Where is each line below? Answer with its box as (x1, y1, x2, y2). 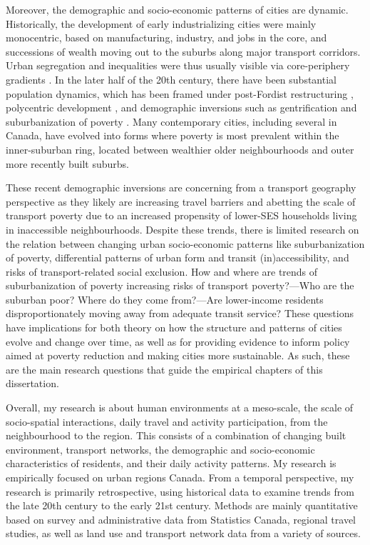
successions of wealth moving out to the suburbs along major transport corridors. (6, 44, 361, 59)
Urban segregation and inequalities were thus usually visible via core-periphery (6, 58, 350, 73)
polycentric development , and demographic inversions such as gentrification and (6, 100, 357, 115)
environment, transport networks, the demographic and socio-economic (6, 441, 315, 456)
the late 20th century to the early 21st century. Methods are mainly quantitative (6, 498, 358, 513)
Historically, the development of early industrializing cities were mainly (6, 16, 317, 31)
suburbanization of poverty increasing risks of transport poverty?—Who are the (6, 278, 354, 293)
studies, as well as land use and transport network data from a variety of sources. (6, 526, 361, 541)
